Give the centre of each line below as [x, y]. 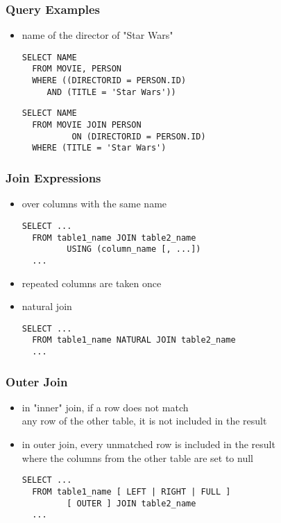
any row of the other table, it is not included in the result [144, 421]
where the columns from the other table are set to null [137, 457]
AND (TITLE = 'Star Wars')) [111, 92]
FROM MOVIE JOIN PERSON [87, 125]
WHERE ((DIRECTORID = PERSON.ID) [109, 81]
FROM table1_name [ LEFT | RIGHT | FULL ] [131, 491]
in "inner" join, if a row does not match [105, 407]
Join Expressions [53, 177]
